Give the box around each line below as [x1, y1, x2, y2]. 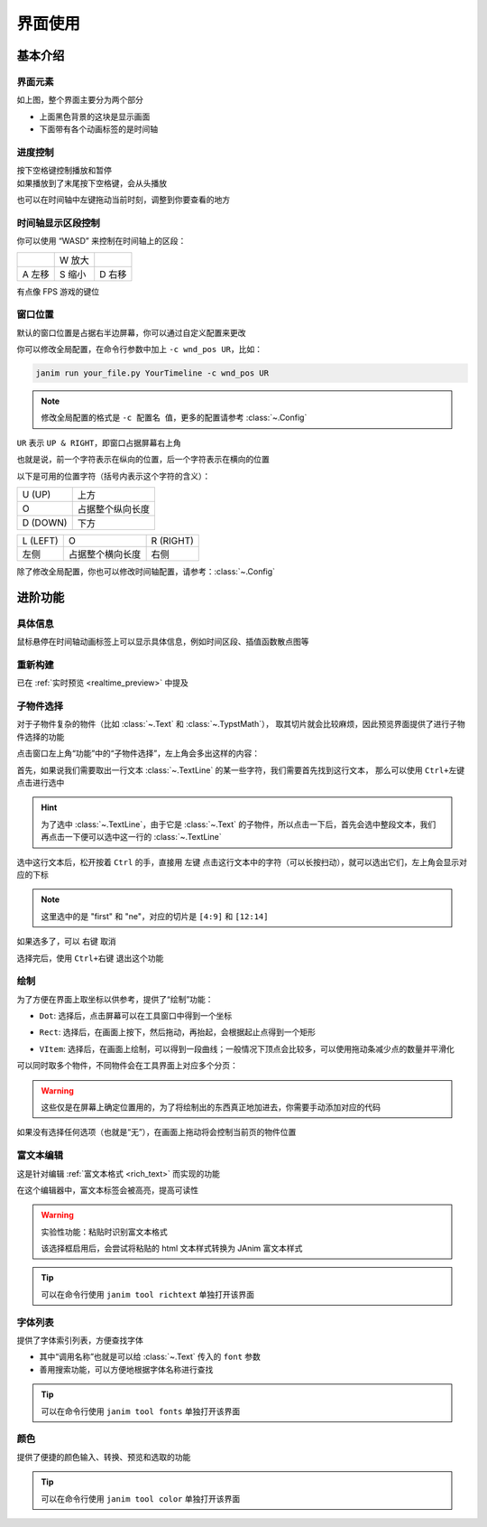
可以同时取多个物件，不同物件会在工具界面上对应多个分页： [16, 1060, 238, 1071]
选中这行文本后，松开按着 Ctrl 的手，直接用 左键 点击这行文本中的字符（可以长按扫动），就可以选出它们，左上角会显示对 [16, 856, 468, 867]
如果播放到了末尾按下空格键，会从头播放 [16, 177, 167, 189]
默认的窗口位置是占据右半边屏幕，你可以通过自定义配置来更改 [16, 327, 246, 338]
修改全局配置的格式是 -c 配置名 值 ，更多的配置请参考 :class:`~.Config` [41, 412, 308, 424]
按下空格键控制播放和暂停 [16, 165, 112, 176]
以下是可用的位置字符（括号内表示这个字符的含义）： [16, 470, 211, 481]
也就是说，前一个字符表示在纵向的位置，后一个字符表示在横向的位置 [16, 454, 270, 465]
